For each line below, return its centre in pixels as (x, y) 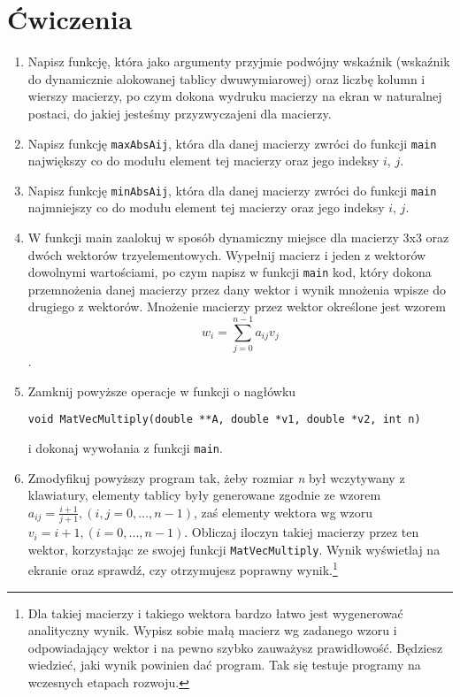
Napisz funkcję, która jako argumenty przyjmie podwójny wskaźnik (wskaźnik (239, 61)
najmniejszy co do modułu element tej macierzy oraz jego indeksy (206, 207)
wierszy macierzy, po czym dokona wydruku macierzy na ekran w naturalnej (235, 96)
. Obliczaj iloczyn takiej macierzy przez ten (302, 532)
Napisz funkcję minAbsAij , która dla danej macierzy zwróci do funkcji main (232, 190)
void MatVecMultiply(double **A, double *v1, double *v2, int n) (224, 420)
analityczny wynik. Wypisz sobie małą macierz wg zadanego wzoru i (212, 630)
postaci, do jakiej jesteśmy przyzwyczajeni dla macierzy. (180, 113)
